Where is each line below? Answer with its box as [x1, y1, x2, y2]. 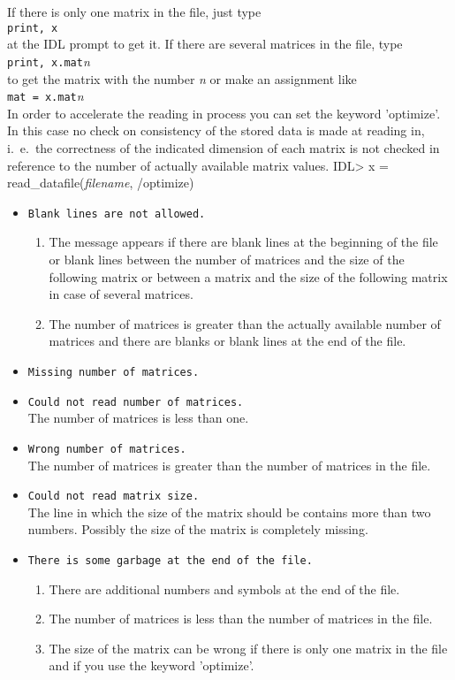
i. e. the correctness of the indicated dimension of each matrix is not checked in [7, 138, 440, 157]
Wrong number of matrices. [27, 442, 186, 455]
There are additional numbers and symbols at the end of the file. [49, 579, 400, 598]
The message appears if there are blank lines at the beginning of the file [49, 233, 438, 251]
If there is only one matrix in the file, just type [7, 3, 262, 20]
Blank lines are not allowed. [27, 207, 206, 220]
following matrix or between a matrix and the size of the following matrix [49, 267, 448, 286]
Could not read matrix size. [27, 490, 200, 503]
